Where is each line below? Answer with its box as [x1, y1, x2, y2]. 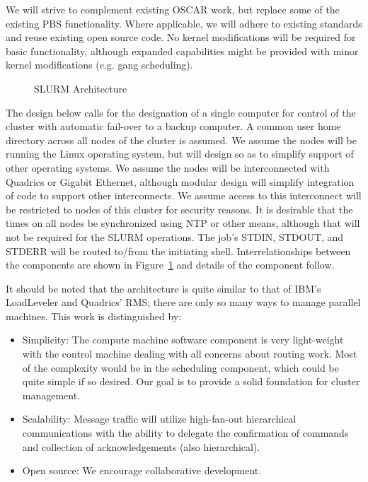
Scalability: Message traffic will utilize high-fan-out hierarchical [22, 411, 297, 426]
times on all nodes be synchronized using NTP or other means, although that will [6, 216, 360, 230]
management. [22, 387, 81, 402]
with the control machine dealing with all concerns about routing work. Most [22, 346, 357, 361]
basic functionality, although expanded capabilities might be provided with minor [6, 43, 359, 58]
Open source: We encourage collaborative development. [22, 463, 262, 478]
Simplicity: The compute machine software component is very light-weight [22, 332, 344, 347]
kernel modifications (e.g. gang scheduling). [6, 57, 193, 72]
